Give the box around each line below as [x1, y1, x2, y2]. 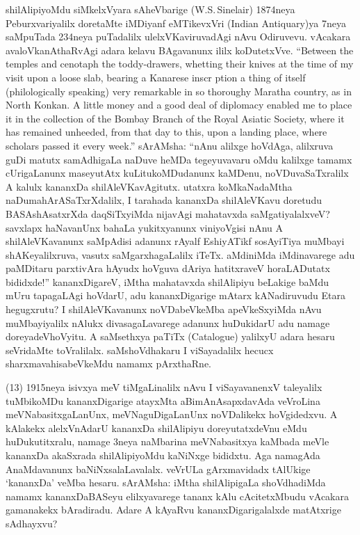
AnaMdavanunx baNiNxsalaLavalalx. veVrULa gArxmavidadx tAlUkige [6, 461, 311, 476]
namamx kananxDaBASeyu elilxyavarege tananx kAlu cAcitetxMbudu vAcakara [6, 488, 350, 503]
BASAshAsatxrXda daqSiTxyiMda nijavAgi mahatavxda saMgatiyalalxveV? [6, 206, 330, 221]
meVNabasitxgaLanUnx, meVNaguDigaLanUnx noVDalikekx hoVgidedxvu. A [6, 407, 338, 422]
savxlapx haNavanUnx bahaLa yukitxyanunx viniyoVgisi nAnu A [6, 220, 284, 234]
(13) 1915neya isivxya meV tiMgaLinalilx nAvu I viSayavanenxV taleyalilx [6, 380, 322, 394]
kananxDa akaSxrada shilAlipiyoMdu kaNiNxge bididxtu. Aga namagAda [6, 448, 320, 462]
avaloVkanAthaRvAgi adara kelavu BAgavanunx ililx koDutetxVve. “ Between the [6, 42, 354, 57]
